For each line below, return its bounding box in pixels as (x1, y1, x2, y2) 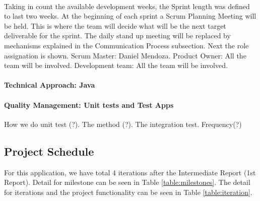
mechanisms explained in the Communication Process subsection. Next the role (4, 40, 249, 50)
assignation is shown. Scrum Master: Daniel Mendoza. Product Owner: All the (4, 50, 246, 60)
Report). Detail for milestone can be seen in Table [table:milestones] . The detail (4, 177, 250, 187)
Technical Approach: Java (4, 80, 95, 90)
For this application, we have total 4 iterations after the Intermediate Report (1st (4, 167, 256, 177)
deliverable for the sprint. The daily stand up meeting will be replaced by (4, 30, 231, 41)
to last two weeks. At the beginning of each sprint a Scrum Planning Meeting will (4, 11, 256, 21)
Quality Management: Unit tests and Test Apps (4, 99, 174, 110)
